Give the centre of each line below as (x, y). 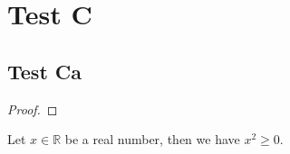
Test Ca (45, 71)
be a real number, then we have (152, 139)
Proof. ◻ (33, 109)
